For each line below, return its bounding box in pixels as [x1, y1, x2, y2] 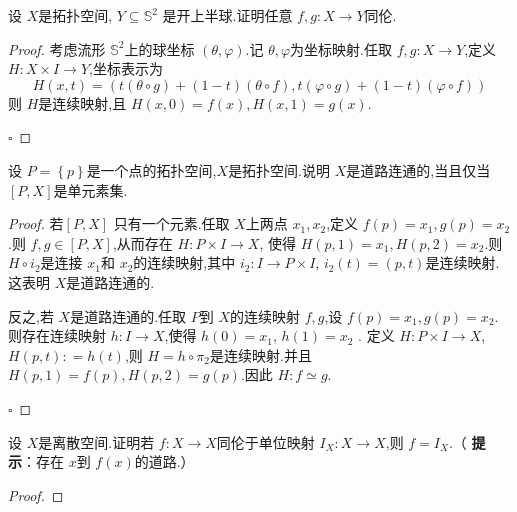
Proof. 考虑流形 [8, 38, 106, 59]
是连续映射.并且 [210, 344, 312, 365]
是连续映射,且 [38, 92, 127, 113]
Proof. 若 [8, 213, 64, 234]
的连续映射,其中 [133, 252, 236, 273]
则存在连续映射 [8, 325, 106, 346]
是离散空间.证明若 [38, 431, 155, 452]
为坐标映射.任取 [290, 38, 393, 59]
